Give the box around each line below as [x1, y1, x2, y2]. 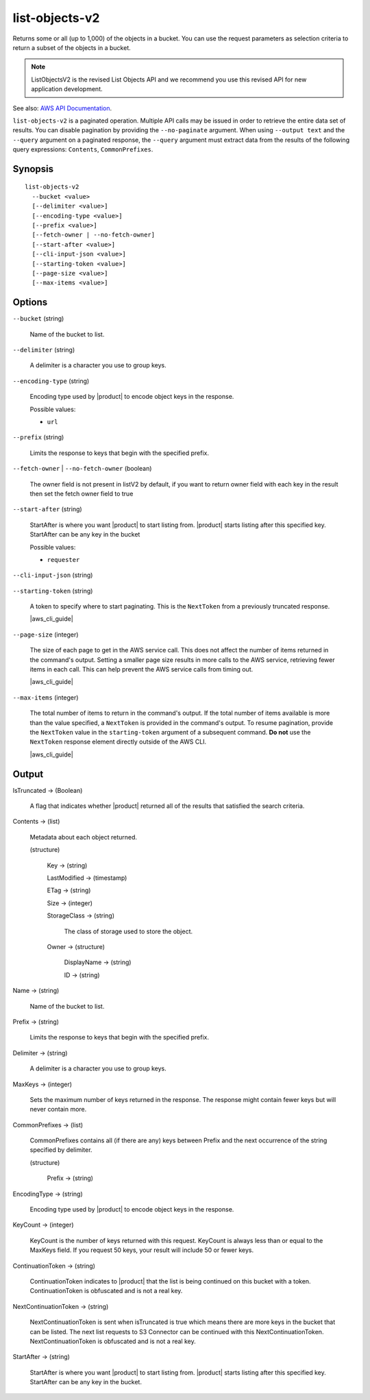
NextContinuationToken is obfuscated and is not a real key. [29, 1337, 196, 1345]
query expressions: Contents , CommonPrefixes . [12, 145, 153, 153]
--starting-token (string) [12, 587, 93, 595]
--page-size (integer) [12, 630, 79, 639]
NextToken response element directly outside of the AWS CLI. [29, 737, 207, 746]
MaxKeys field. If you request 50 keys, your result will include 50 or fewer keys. [29, 1246, 254, 1254]
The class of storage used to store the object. [64, 927, 193, 935]
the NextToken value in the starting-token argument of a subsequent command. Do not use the [29, 728, 311, 736]
